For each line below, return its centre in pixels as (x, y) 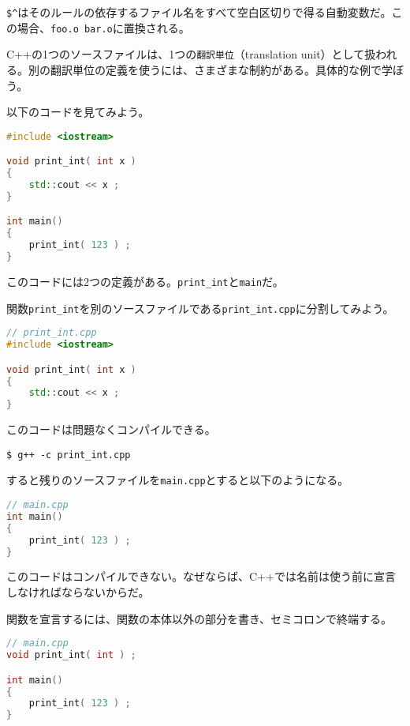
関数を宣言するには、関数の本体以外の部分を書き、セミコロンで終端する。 (199, 618)
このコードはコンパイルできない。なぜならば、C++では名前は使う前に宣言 (201, 576)
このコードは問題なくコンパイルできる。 (111, 429)
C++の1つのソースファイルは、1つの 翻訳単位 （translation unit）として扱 (191, 54)
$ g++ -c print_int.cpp (69, 455)
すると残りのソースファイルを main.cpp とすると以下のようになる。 (178, 480)
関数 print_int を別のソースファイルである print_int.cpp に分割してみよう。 (200, 308)
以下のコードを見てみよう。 (78, 112)
